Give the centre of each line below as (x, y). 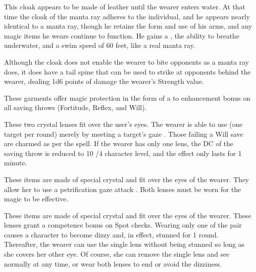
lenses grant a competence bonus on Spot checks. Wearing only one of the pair (123, 225)
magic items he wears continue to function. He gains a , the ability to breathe (122, 35)
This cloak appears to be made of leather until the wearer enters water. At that (125, 6)
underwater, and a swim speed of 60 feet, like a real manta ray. (100, 45)
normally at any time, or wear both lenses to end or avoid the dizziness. (113, 263)
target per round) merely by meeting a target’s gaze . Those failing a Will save (124, 134)
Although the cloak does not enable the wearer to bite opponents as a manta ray (127, 61)
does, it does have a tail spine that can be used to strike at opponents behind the (127, 71)
